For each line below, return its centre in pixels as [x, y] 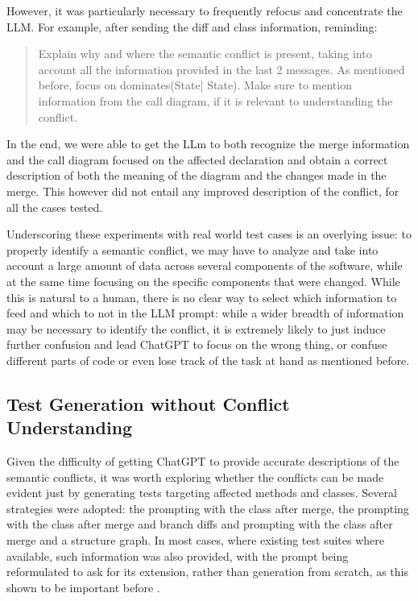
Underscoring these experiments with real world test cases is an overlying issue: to [209, 234]
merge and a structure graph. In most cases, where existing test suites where [195, 540]
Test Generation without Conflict [148, 403]
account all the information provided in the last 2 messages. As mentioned [221, 69]
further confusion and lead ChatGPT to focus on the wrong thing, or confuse [197, 344]
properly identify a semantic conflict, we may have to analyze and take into [192, 249]
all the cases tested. [55, 207]
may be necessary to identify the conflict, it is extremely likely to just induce [196, 328]
